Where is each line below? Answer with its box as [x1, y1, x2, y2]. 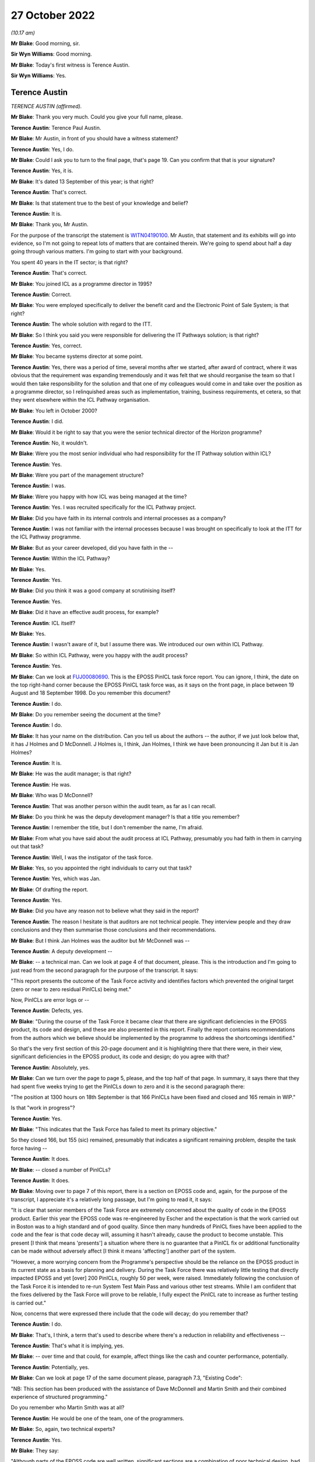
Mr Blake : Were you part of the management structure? [10, 471, 144, 479]
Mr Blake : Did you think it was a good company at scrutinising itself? [10, 587, 176, 594]
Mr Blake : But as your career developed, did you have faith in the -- [10, 544, 173, 551]
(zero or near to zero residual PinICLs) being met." [10, 985, 131, 992]
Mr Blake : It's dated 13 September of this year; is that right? [10, 178, 154, 185]
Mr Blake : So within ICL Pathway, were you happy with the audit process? [10, 651, 188, 658]
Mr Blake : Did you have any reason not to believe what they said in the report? [10, 907, 199, 915]
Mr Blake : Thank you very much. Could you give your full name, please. [10, 113, 183, 120]
